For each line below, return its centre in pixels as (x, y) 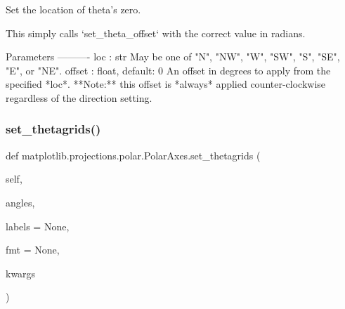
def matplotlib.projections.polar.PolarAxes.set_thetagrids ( (133, 155)
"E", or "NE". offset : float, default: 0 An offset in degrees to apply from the (168, 70)
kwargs (21, 273)
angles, (20, 202)
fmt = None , (33, 250)
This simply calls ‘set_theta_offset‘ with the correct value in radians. (156, 33)
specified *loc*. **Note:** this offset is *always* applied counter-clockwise (166, 84)
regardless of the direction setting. (79, 97)
